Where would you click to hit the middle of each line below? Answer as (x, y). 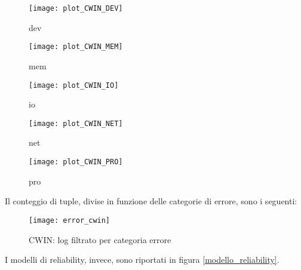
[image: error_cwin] (70, 220)
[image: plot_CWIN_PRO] (76, 162)
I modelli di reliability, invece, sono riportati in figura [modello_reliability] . (142, 260)
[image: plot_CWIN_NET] (76, 123)
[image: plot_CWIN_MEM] (76, 47)
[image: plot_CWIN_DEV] (76, 8)
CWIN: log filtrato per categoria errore (100, 239)
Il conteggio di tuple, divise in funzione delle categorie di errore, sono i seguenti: (151, 201)
